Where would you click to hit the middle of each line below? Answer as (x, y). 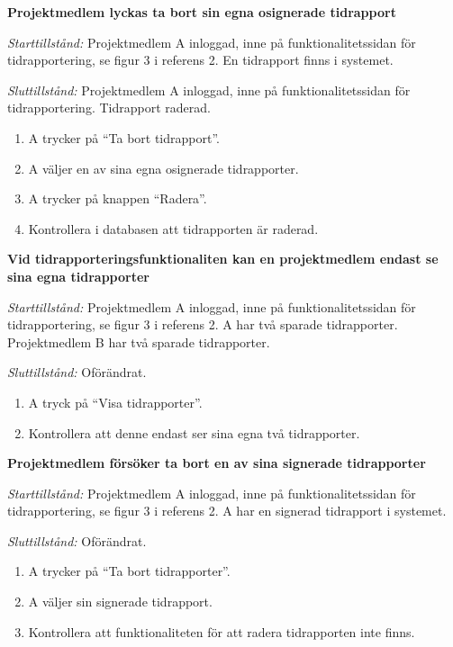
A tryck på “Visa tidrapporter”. (115, 402)
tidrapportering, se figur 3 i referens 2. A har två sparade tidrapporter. (203, 324)
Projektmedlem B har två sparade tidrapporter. (139, 341)
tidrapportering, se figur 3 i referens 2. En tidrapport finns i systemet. (200, 60)
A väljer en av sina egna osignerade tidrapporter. (163, 168)
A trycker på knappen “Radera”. (118, 198)
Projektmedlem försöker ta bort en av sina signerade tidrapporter (217, 463)
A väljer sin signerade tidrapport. (120, 602)
